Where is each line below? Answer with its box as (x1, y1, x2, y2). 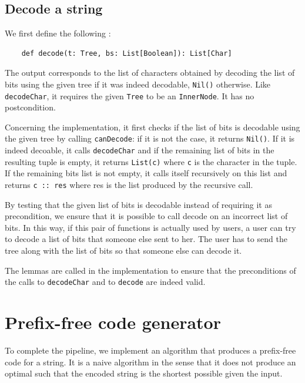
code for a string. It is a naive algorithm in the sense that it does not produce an (5, 355, 296, 368)
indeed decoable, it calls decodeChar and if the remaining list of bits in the (5, 144, 274, 156)
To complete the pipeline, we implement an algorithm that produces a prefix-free (5, 344, 296, 357)
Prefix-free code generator (5, 310, 221, 334)
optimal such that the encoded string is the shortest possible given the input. (5, 367, 283, 379)
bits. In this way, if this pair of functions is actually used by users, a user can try (5, 221, 296, 233)
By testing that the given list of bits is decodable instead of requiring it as (5, 198, 272, 210)
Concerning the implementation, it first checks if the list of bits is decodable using (5, 120, 300, 133)
